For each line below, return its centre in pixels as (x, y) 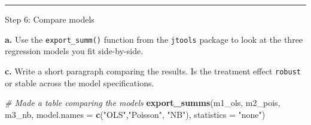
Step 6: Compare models (50, 19)
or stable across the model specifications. (80, 82)
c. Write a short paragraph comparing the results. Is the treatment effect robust (153, 71)
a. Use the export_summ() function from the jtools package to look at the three (154, 39)
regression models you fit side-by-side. (74, 51)
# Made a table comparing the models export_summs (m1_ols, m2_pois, (143, 103)
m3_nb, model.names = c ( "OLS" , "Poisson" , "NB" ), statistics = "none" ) (135, 114)
